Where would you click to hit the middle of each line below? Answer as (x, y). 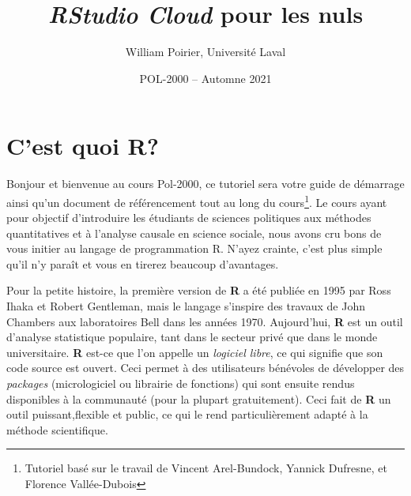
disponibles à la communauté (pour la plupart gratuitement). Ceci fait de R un (199, 398)
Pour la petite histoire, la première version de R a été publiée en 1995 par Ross (199, 290)
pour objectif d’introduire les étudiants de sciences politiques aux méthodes (189, 218)
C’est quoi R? (83, 146)
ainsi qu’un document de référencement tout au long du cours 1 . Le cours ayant (197, 201)
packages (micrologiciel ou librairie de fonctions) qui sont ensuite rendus (181, 383)
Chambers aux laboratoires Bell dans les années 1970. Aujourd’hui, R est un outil (205, 321)
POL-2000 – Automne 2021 (205, 78)
